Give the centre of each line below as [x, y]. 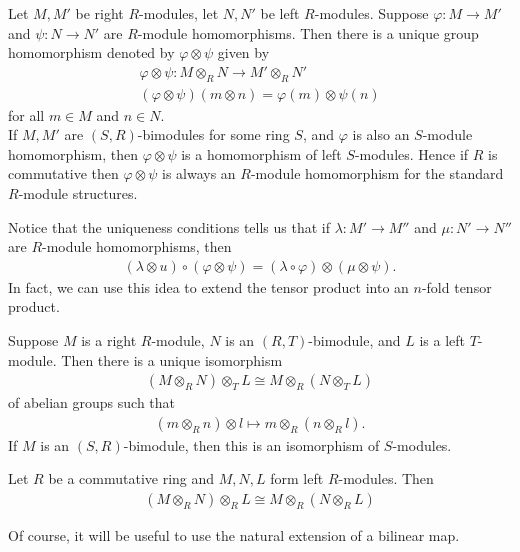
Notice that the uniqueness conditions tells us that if [169, 226]
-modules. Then [386, 478]
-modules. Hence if [411, 153]
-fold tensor [456, 286]
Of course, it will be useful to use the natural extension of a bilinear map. [234, 535]
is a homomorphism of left [261, 153]
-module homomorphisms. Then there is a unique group [308, 32]
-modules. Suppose [371, 13]
